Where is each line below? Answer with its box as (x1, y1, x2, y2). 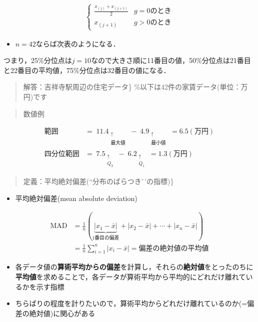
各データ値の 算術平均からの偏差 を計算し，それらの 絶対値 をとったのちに (15, 261, 253, 272)
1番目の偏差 (92, 235, 119, 240)
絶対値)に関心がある (29, 307, 95, 318)
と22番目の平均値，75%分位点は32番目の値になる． (3, 64, 170, 75)
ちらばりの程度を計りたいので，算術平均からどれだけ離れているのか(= (15, 298, 247, 308)
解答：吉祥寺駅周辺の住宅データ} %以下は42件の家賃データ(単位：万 (23, 81, 248, 92)
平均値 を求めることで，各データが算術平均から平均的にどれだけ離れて (15, 271, 246, 281)
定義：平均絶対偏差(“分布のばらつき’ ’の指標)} (23, 176, 174, 186)
